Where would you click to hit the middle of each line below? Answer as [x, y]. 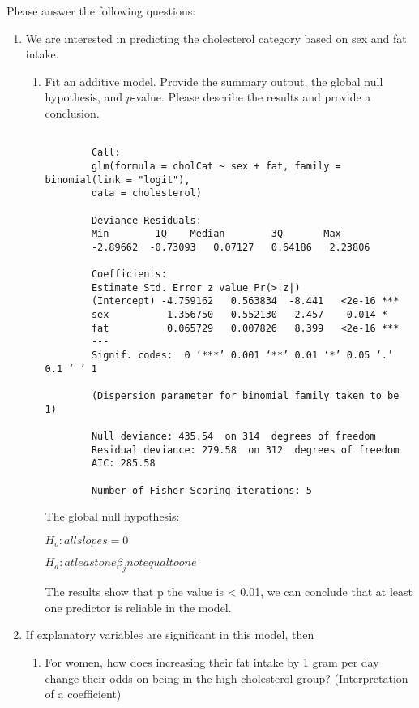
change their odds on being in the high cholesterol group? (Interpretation [227, 678]
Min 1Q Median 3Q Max [216, 234]
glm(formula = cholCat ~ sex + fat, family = [216, 166]
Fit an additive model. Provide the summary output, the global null [214, 81]
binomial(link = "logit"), [118, 180]
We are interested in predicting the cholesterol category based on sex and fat [216, 38]
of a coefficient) [83, 694]
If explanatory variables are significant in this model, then [170, 635]
